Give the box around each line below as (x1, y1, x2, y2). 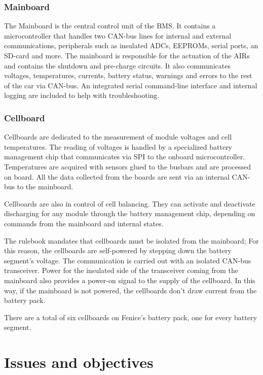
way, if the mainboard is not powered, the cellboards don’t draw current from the (4, 285, 257, 295)
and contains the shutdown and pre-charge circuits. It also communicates (4, 60, 231, 71)
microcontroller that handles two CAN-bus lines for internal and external (4, 30, 232, 41)
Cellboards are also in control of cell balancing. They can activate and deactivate (4, 198, 255, 209)
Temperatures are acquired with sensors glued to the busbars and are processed (4, 161, 251, 172)
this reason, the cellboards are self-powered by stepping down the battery (4, 245, 232, 256)
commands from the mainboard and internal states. (4, 218, 164, 228)
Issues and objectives (4, 352, 154, 372)
